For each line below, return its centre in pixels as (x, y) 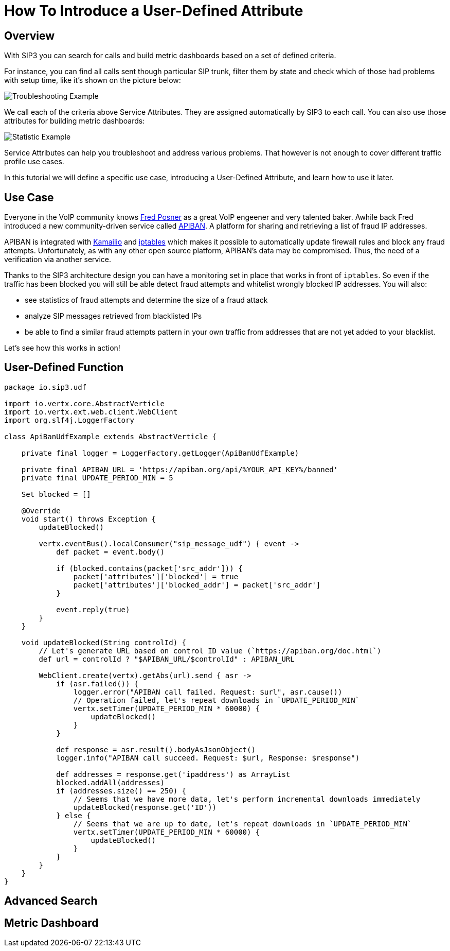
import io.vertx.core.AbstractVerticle (84, 403)
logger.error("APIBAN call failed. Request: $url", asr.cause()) (208, 692)
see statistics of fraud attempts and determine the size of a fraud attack (146, 300)
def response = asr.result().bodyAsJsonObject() (156, 749)
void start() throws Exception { (89, 519)
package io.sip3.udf (46, 387)
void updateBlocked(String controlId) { (104, 642)
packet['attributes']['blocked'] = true (156, 576)
